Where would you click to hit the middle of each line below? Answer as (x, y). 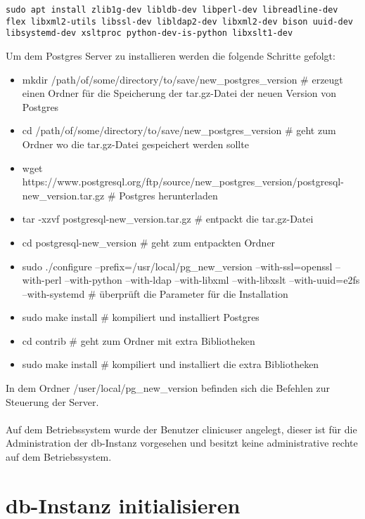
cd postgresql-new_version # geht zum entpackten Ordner (149, 242)
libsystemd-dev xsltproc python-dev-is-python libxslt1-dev (149, 33)
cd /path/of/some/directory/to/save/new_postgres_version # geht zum (179, 130)
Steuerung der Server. (52, 401)
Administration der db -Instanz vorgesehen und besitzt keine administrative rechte (182, 443)
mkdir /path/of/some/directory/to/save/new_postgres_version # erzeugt (182, 79)
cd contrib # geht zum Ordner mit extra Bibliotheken (139, 340)
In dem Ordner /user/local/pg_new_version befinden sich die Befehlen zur (168, 388)
